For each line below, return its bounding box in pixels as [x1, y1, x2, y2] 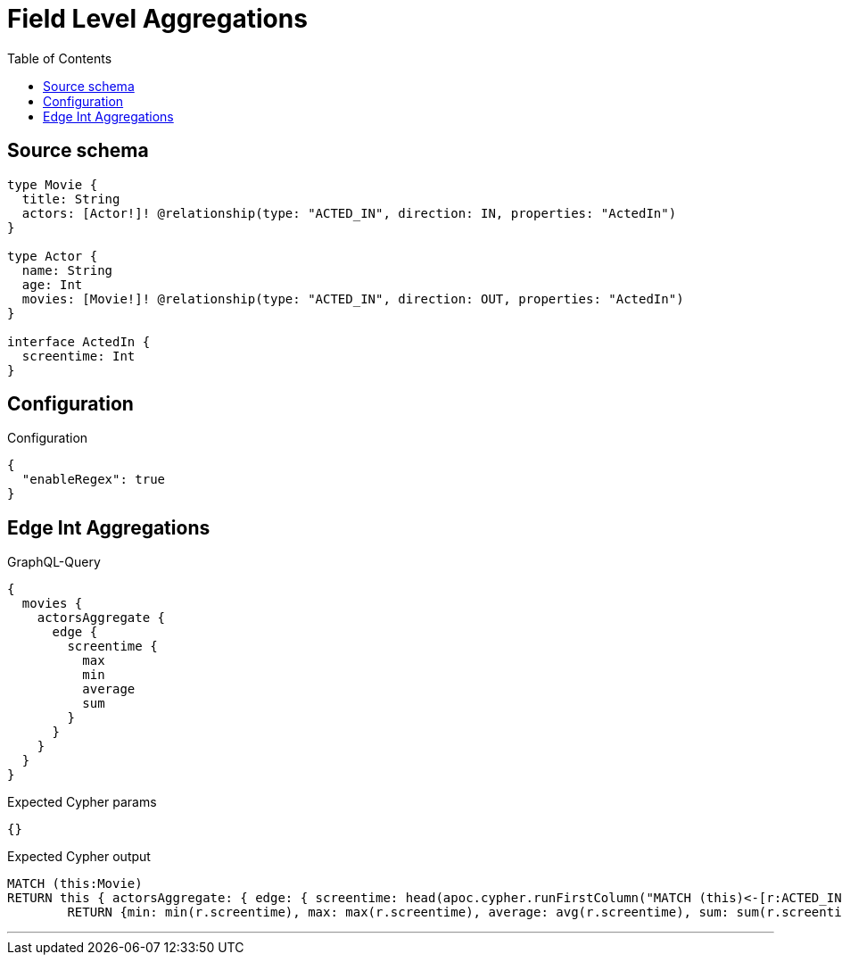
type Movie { [7, 177, 98, 192]
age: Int [21, 277, 83, 292]
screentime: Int [21, 348, 136, 363]
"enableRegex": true [21, 472, 166, 487]
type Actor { [7, 248, 98, 263]
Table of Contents [7, 50, 112, 66]
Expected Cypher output [7, 849, 151, 865]
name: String [21, 262, 113, 278]
